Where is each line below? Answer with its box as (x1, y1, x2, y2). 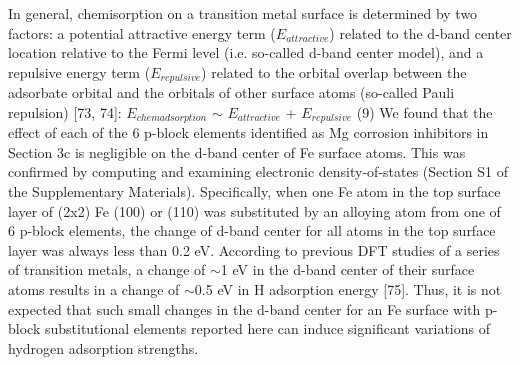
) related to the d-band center (329, 22, 512, 43)
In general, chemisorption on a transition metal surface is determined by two (8, 3, 478, 23)
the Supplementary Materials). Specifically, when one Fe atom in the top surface (8, 181, 501, 202)
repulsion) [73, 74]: (8, 101, 122, 122)
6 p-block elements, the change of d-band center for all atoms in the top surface (8, 220, 496, 241)
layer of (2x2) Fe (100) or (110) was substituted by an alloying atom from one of (8, 200, 501, 221)
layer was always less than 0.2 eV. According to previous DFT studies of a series (8, 239, 500, 260)
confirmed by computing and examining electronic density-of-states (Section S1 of (8, 161, 509, 182)
